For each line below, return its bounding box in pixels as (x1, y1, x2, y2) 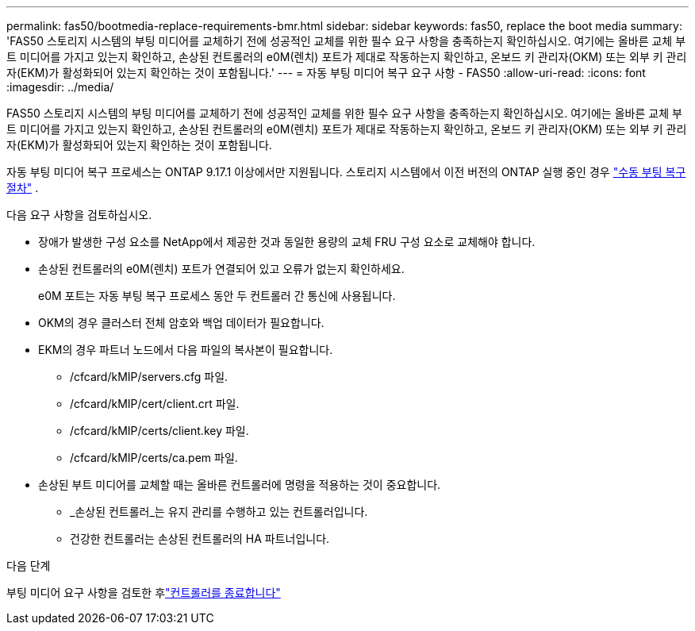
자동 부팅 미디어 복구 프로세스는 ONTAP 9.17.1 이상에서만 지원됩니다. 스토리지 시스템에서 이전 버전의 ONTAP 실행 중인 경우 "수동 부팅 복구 (6, 165, 686, 179)
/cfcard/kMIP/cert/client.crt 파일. (70, 397, 240, 410)
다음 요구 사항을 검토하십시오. (6, 208, 152, 221)
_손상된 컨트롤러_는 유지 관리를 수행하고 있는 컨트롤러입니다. (70, 505, 368, 518)
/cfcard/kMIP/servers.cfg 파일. (70, 370, 228, 383)
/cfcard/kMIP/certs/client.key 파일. (70, 424, 249, 437)
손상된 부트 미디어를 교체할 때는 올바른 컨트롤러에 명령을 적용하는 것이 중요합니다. (38, 478, 441, 491)
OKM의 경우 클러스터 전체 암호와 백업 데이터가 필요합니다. (38, 316, 324, 329)
